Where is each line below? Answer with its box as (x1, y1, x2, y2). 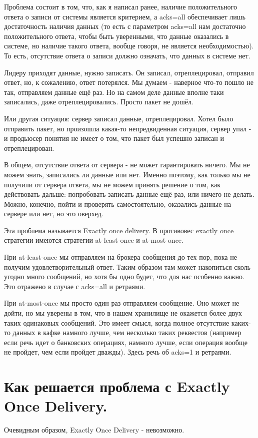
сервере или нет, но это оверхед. (4, 208, 103, 219)
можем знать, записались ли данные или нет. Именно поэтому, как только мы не (4, 169, 250, 179)
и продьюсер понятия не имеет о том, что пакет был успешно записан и (4, 133, 224, 143)
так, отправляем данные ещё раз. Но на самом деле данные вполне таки (4, 86, 224, 97)
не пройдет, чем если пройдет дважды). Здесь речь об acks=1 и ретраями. (4, 347, 231, 357)
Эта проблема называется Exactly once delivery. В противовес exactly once (4, 225, 234, 235)
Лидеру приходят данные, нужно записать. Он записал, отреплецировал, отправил (4, 67, 254, 77)
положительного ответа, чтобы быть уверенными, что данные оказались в (4, 30, 229, 41)
